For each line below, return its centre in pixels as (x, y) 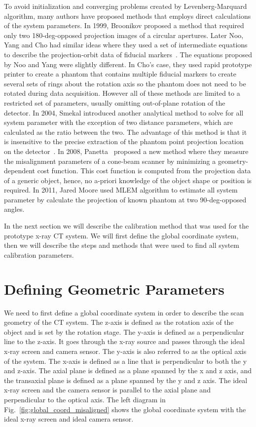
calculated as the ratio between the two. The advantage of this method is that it (126, 132)
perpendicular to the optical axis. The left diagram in (85, 399)
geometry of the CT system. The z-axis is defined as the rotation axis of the (119, 322)
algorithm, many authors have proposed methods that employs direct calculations (128, 16)
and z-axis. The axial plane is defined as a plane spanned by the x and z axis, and (128, 370)
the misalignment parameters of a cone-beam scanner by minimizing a (110, 161)
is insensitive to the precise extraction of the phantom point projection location (124, 141)
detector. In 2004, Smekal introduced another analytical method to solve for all (124, 112)
